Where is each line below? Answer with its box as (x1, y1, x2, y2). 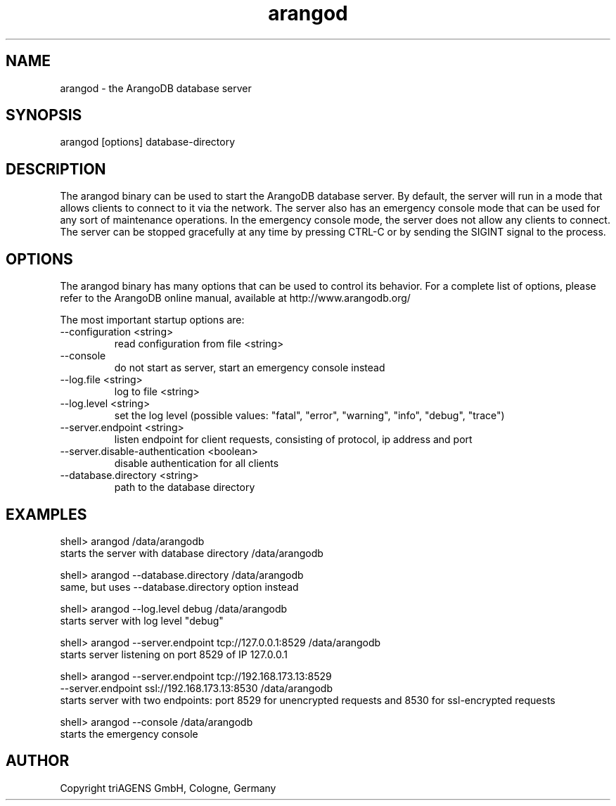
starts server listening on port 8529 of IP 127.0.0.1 (60, 648, 288, 660)
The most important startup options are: (60, 314, 245, 326)
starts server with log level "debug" (60, 614, 224, 627)
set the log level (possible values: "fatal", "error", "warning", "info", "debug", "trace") (114, 409, 505, 422)
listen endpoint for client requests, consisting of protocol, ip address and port (114, 433, 473, 446)
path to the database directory (114, 481, 255, 494)
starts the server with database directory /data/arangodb (60, 546, 323, 559)
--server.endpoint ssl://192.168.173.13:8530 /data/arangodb (60, 682, 333, 694)
